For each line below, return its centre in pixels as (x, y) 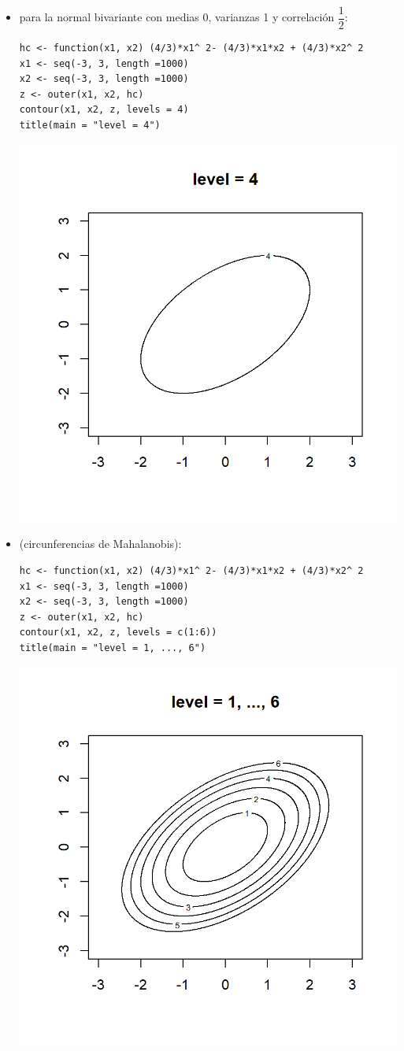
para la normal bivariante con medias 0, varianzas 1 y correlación (177, 17)
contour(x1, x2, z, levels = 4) (104, 110)
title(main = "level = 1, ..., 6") (113, 648)
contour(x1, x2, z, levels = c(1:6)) (118, 633)
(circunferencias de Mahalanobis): (100, 544)
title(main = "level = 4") (90, 126)
